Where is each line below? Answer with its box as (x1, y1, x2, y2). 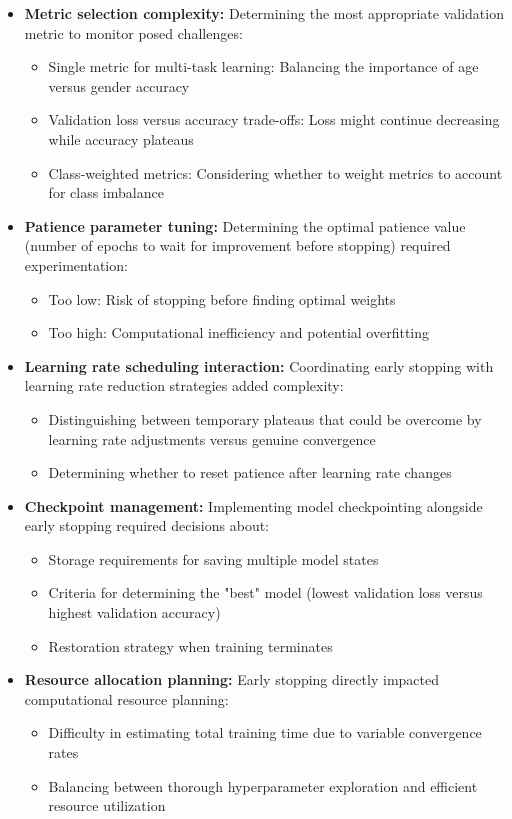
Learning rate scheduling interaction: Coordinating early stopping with (24, 355, 494, 376)
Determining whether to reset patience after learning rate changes (48, 462, 452, 483)
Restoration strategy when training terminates (48, 635, 333, 656)
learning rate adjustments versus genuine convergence (48, 428, 376, 449)
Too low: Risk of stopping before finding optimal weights (48, 288, 396, 309)
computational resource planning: (24, 688, 229, 709)
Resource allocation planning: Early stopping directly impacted (24, 669, 440, 690)
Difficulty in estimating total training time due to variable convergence (48, 722, 482, 743)
